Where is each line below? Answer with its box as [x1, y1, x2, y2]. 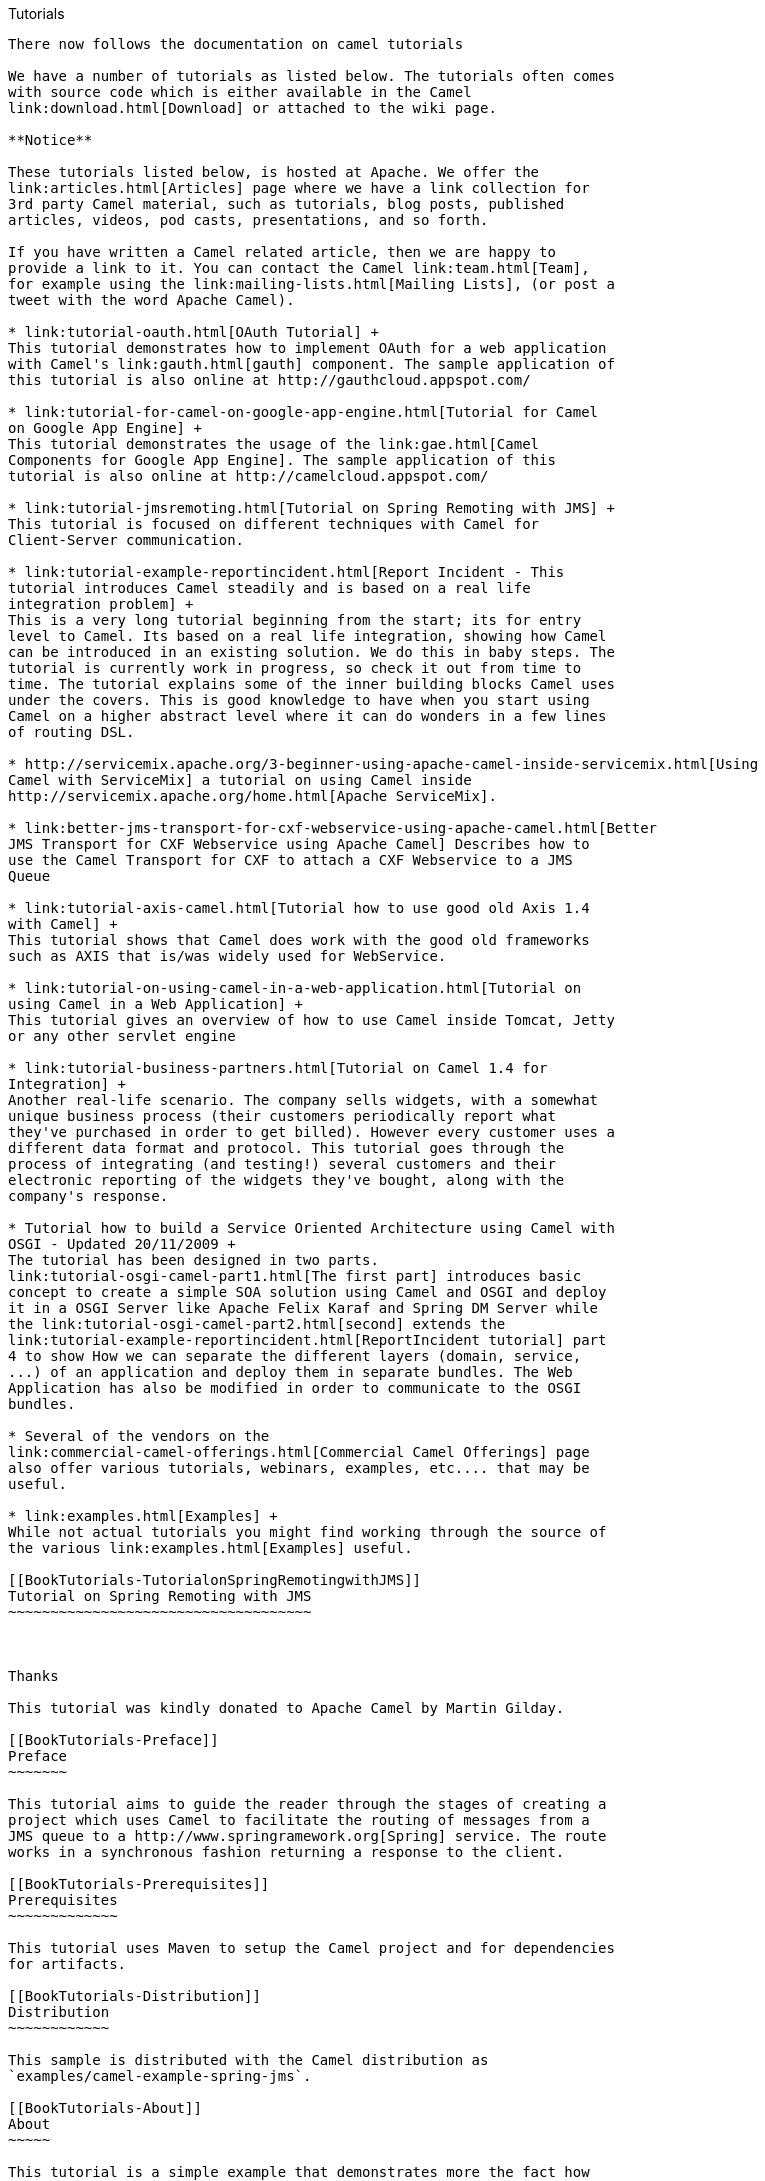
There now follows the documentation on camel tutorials [8, 36, 464, 52]
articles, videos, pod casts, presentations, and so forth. [8, 212, 489, 228]
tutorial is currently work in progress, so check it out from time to [8, 660, 582, 676]
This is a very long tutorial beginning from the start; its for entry [8, 612, 582, 628]
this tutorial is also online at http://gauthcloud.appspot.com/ [8, 372, 531, 388]
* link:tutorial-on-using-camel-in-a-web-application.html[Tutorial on [8, 980, 582, 996]
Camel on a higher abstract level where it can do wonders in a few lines [8, 708, 607, 724]
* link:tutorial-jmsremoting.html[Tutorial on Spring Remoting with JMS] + [8, 500, 615, 516]
